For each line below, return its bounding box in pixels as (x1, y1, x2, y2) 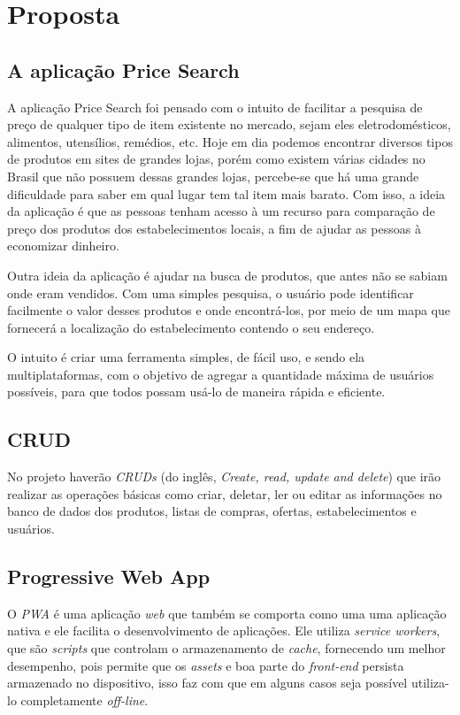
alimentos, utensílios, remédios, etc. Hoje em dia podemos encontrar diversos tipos (7, 132, 453, 150)
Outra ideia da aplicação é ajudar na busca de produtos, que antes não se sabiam (7, 265, 448, 284)
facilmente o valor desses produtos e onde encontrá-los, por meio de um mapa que (7, 301, 450, 319)
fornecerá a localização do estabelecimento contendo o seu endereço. (7, 318, 375, 336)
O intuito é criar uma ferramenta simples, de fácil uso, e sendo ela (7, 348, 365, 366)
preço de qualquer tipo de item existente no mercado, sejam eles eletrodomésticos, (7, 115, 451, 134)
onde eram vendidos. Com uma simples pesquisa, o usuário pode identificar (7, 283, 414, 302)
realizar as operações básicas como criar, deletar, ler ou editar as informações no (7, 484, 442, 503)
